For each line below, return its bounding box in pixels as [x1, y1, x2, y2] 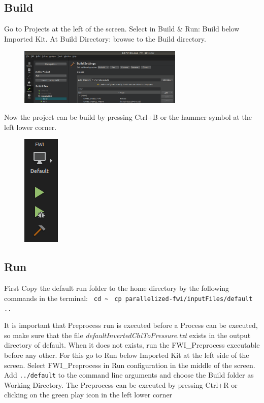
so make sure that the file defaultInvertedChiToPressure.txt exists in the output [4, 329, 251, 340]
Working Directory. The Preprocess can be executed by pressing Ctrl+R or [4, 379, 238, 390]
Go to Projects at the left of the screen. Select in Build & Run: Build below [4, 23, 240, 34]
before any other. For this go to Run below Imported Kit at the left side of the [4, 349, 249, 360]
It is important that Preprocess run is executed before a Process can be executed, [4, 320, 258, 330]
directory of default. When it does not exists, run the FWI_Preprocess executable [4, 340, 260, 350]
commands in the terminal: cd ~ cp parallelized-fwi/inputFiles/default [4, 292, 253, 303]
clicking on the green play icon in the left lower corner [4, 389, 173, 400]
